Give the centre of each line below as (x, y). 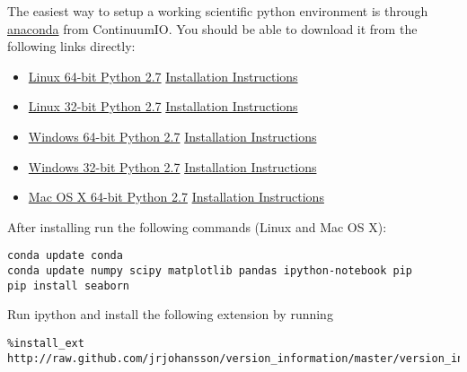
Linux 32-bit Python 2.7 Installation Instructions (163, 106)
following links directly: (71, 46)
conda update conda (65, 256)
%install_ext (46, 343)
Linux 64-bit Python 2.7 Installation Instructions (163, 76)
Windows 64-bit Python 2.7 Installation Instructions (172, 136)
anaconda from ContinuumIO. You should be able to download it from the (212, 28)
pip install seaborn (69, 285)
